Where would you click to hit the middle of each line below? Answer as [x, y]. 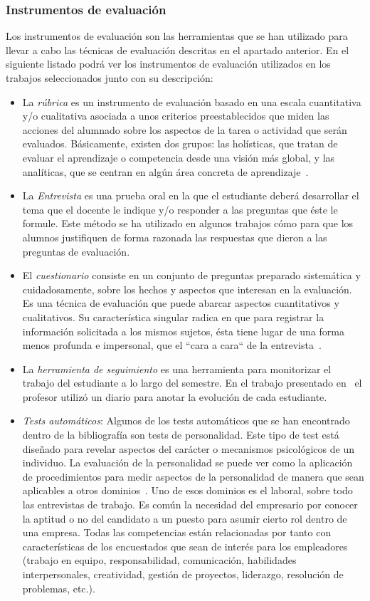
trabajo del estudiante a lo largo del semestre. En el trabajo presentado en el [192, 383]
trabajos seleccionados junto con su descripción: [110, 78]
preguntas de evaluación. [76, 251]
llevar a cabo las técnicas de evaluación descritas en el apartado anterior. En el [178, 49]
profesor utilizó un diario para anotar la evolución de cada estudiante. [175, 396]
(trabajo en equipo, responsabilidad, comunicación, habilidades [159, 560]
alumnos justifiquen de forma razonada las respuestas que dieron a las [175, 237]
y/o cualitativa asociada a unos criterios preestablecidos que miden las [176, 116]
